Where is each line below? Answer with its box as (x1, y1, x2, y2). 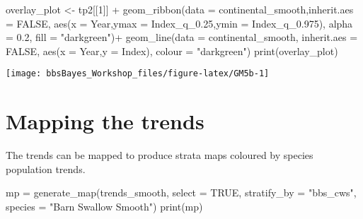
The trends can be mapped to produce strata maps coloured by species (6, 148, 313, 162)
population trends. (6, 161, 86, 176)
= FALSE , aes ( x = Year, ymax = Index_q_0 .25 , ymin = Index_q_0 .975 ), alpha (6, 16, 353, 30)
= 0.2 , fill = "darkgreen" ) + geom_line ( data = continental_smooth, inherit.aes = (6, 30, 358, 45)
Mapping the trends (6, 107, 204, 136)
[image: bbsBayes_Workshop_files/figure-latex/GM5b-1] (6, 69, 270, 79)
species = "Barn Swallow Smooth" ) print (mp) (6, 199, 203, 213)
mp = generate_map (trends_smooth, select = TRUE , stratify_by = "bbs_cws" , (6, 185, 357, 200)
